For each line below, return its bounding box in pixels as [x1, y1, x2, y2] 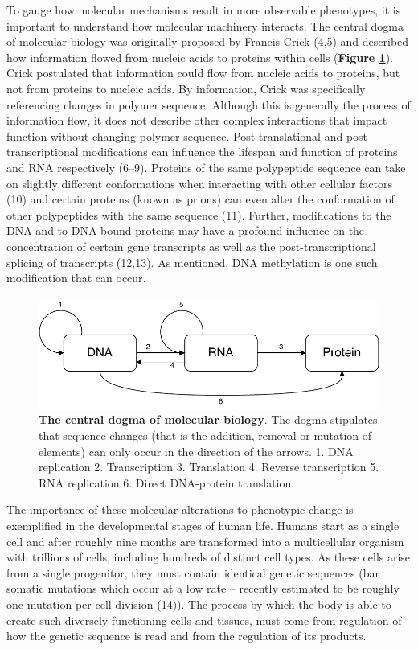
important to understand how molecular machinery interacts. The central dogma [6, 17, 404, 34]
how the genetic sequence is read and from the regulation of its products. [6, 627, 367, 644]
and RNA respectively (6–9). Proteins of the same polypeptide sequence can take [6, 158, 406, 175]
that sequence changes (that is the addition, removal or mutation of [39, 427, 372, 444]
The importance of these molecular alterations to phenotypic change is [6, 501, 354, 518]
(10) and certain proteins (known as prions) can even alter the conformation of [6, 191, 395, 207]
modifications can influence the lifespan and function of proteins [82, 143, 398, 160]
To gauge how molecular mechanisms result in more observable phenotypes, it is [6, 2, 401, 18]
